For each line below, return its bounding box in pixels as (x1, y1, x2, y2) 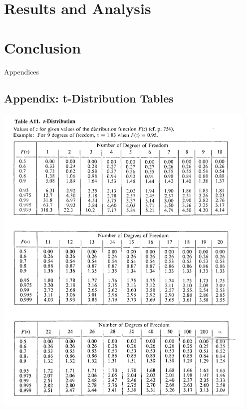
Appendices (4, 66, 39, 76)
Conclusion (4, 37, 81, 57)
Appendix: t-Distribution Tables (4, 90, 174, 106)
